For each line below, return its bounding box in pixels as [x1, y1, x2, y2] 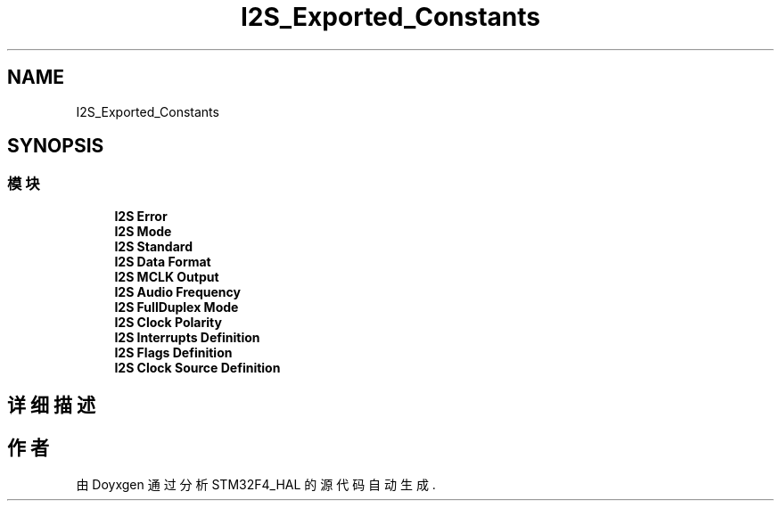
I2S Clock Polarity [114, 314, 222, 330]
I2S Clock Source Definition [114, 359, 281, 375]
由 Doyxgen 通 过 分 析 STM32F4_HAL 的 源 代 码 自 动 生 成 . [76, 477, 436, 493]
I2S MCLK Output [114, 268, 219, 284]
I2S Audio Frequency [114, 283, 241, 299]
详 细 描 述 [7, 394, 95, 417]
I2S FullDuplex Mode [114, 299, 239, 315]
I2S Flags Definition [114, 344, 233, 360]
